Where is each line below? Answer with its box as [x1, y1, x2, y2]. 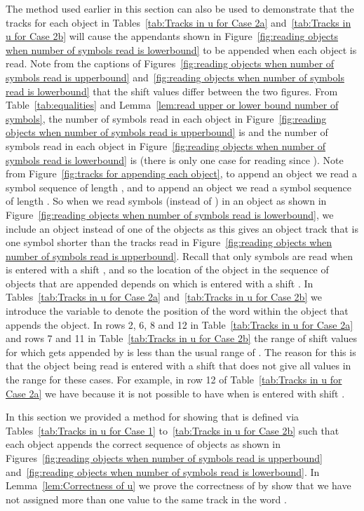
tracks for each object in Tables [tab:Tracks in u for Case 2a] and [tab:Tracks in [6, 15, 351, 29]
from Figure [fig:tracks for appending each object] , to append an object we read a [6, 166, 358, 181]
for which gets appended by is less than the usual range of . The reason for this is [6, 344, 356, 359]
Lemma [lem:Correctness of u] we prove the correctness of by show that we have [6, 478, 351, 493]
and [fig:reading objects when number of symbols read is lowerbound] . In [6, 464, 320, 479]
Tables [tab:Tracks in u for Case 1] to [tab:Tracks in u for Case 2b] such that [6, 423, 339, 437]
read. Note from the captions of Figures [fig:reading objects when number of [6, 56, 335, 71]
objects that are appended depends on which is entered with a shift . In [6, 275, 314, 290]
